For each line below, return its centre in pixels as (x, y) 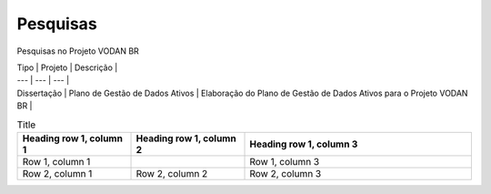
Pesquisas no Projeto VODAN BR (78, 51)
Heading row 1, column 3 (304, 144)
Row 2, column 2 (172, 173)
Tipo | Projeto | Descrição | (67, 67)
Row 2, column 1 (57, 173)
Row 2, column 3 (286, 173)
